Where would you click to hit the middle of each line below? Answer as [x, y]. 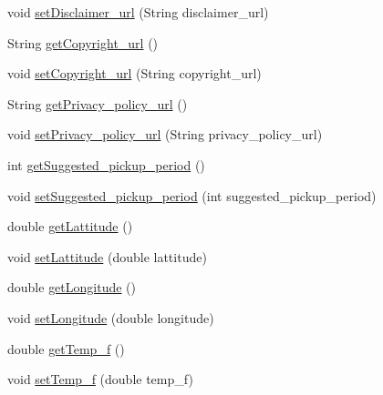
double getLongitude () [72, 287]
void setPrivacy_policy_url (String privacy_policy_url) [165, 134]
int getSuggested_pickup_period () [106, 164]
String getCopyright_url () [83, 42]
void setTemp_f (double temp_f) [100, 379]
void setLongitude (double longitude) [111, 317]
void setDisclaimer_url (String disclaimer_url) [138, 12]
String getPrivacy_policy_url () [98, 103]
